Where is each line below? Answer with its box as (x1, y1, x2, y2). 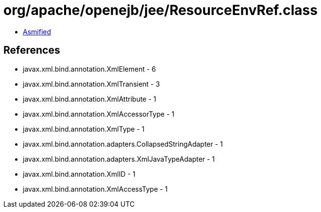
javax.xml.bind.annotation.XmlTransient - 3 (23, 79, 160, 88)
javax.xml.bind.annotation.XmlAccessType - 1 (23, 184, 168, 193)
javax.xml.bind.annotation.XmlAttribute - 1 (23, 94, 156, 103)
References (3, 44, 60, 57)
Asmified (23, 27, 51, 36)
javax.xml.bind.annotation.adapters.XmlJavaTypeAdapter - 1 (23, 154, 215, 163)
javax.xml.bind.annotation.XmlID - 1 (23, 169, 135, 178)
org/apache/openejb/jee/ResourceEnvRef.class (3, 2, 318, 18)
